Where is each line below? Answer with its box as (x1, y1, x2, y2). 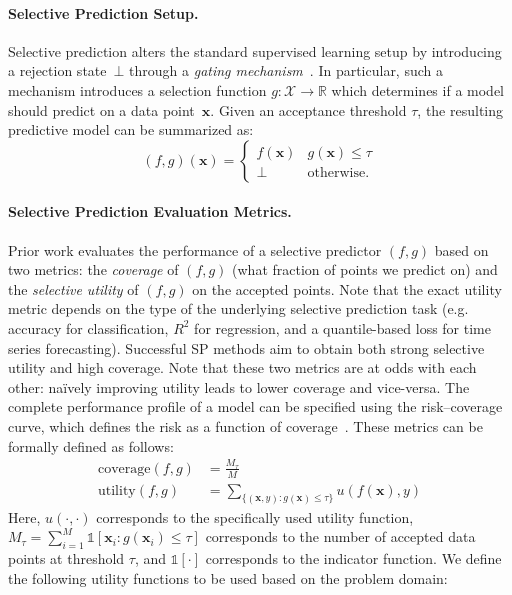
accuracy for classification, (8, 317, 169, 338)
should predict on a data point (8, 99, 195, 120)
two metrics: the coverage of (8, 259, 179, 280)
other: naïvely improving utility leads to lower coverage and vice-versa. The (8, 376, 470, 397)
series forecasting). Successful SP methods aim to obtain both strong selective (8, 337, 485, 358)
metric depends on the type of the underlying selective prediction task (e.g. (8, 298, 469, 319)
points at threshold (8, 547, 125, 568)
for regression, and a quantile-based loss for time (194, 317, 491, 338)
